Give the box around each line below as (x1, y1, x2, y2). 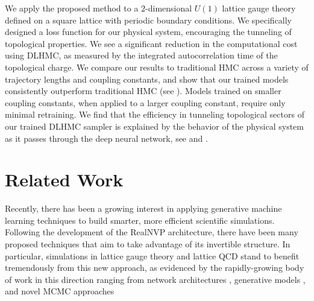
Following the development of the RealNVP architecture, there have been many (5, 226, 298, 238)
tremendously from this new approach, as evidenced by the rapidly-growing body (5, 261, 304, 274)
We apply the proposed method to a (5, 2, 139, 14)
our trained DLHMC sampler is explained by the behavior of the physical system (5, 119, 304, 132)
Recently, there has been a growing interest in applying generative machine (5, 202, 282, 215)
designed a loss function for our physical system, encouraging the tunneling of (5, 25, 292, 38)
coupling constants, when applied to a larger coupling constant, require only (5, 96, 286, 109)
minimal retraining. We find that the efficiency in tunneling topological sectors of (5, 108, 304, 121)
